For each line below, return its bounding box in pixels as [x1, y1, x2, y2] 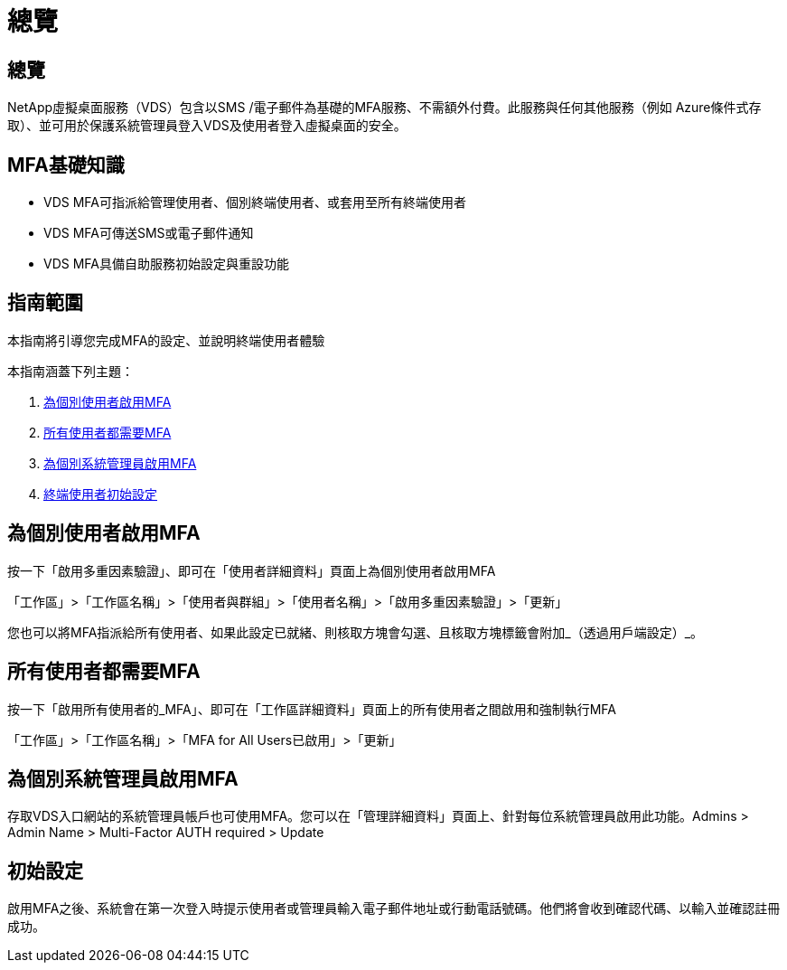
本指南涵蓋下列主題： [7, 363, 134, 379]
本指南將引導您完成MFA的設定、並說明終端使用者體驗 [7, 332, 325, 348]
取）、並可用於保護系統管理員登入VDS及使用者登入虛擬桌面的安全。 [7, 118, 407, 134]
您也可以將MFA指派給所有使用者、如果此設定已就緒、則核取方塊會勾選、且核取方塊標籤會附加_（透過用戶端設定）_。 [7, 624, 704, 640]
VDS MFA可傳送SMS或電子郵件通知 [43, 225, 254, 241]
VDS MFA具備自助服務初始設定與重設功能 [43, 256, 289, 272]
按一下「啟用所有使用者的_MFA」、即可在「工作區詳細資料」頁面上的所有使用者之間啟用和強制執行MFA [7, 701, 616, 717]
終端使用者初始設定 [43, 485, 157, 502]
